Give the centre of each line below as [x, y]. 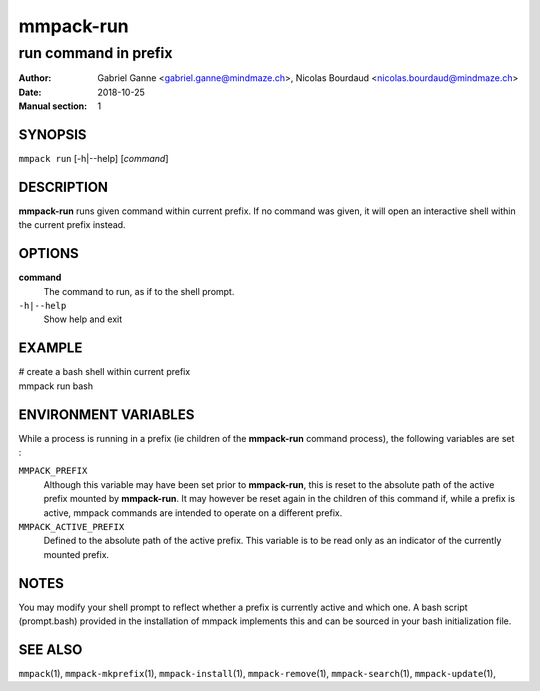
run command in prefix [95, 53]
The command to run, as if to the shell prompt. [139, 291]
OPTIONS [48, 253]
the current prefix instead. [72, 225]
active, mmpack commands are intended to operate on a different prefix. [193, 512]
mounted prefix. [76, 554]
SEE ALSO [50, 649]
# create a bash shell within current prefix [104, 372]
